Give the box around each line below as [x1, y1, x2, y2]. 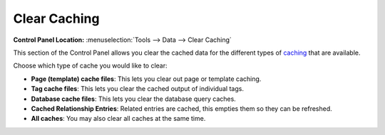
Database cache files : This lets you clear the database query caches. [31, 94, 237, 103]
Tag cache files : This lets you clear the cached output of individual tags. [31, 85, 244, 93]
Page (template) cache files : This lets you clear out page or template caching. [31, 75, 262, 83]
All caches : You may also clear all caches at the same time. [31, 114, 206, 123]
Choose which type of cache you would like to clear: [13, 61, 168, 70]
